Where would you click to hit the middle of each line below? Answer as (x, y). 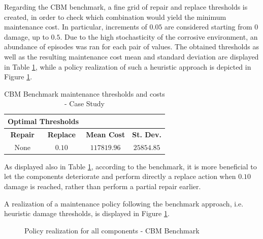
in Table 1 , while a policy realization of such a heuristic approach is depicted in (128, 66)
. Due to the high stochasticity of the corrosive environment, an (159, 36)
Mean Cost (106, 134)
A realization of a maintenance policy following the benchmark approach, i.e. (124, 203)
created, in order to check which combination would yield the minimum (115, 17)
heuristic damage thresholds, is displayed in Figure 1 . (87, 213)
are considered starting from (208, 27)
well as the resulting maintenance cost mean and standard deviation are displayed (131, 56)
